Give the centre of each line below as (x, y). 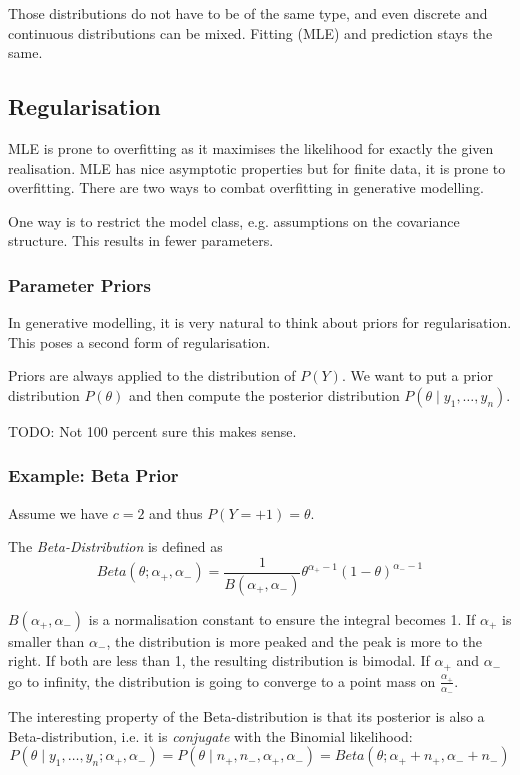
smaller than (46, 640)
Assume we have (58, 512)
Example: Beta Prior (93, 475)
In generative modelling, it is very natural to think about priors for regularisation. (260, 322)
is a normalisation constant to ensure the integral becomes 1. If (282, 618)
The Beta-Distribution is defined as (115, 546)
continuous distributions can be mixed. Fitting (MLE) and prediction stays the (250, 32)
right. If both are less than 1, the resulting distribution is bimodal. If (219, 660)
